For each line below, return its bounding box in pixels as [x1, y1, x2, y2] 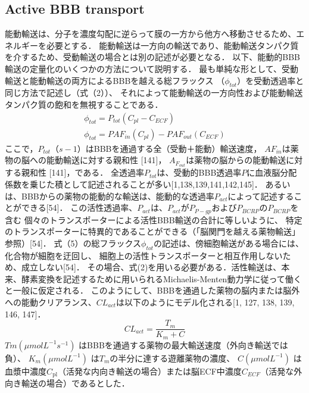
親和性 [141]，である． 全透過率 [21, 166, 144, 179]
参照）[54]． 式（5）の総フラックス [5, 236, 142, 249]
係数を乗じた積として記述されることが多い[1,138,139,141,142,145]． [5, 177, 263, 190]
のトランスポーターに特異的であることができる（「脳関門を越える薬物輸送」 [5, 225, 300, 238]
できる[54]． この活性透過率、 [21, 201, 138, 214]
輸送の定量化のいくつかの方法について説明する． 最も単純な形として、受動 [5, 62, 299, 74]
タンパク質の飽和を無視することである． [5, 98, 163, 110]
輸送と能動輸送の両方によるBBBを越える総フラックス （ [5, 74, 225, 86]
